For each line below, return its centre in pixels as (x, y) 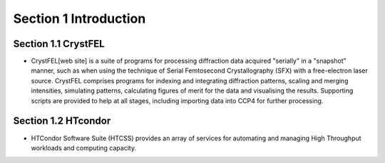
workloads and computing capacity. (84, 148)
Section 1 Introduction (79, 19)
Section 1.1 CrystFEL (59, 44)
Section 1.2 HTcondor (62, 121)
